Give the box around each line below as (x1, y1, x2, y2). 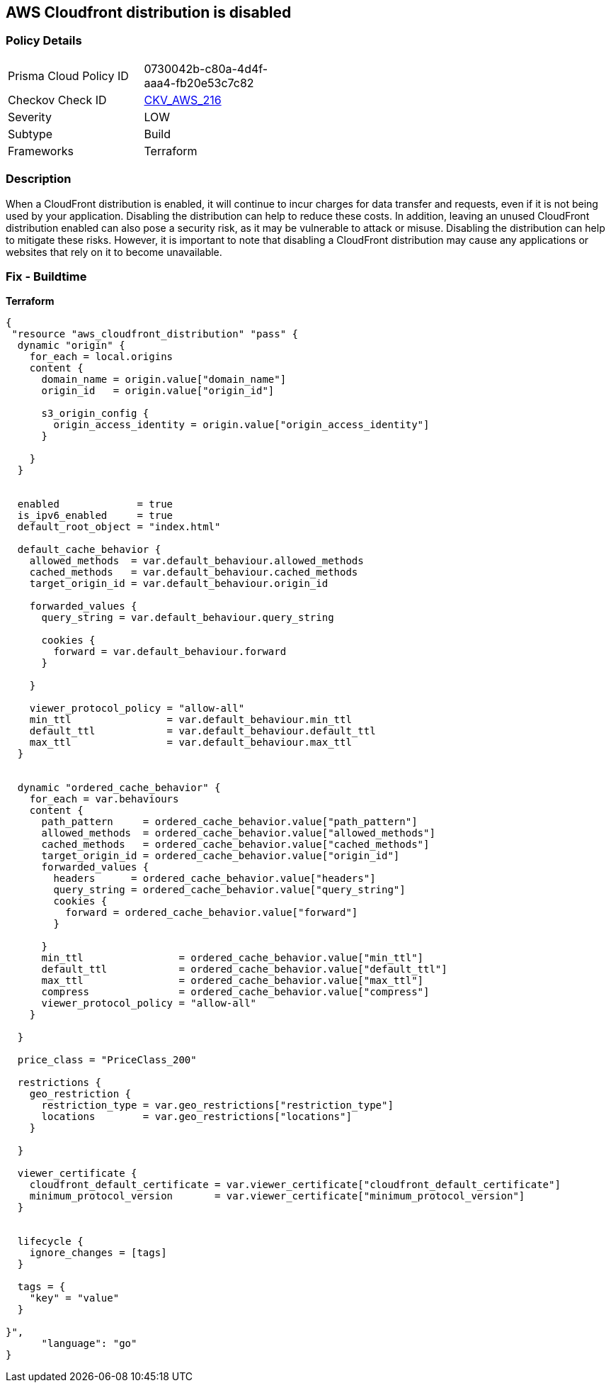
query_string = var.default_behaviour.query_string (41, 612, 334, 624)
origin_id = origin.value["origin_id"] (41, 385, 275, 397)
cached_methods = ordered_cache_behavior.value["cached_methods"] (41, 839, 430, 851)
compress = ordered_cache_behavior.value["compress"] (41, 986, 430, 998)
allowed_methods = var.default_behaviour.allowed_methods (29, 555, 364, 567)
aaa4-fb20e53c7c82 (144, 75, 254, 90)
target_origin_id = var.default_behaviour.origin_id (29, 578, 329, 590)
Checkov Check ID (8, 92, 107, 107)
